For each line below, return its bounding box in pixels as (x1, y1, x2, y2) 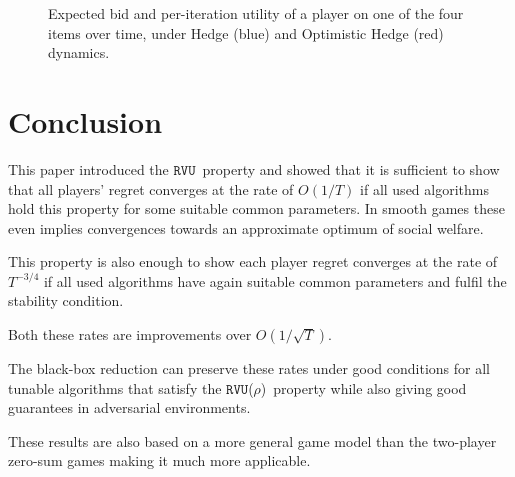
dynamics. (48, 42, 110, 63)
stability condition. (8, 290, 124, 311)
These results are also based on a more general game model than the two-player (8, 430, 497, 451)
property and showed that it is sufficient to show (202, 158, 500, 179)
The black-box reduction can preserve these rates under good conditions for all (8, 358, 490, 379)
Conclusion (8, 100, 163, 141)
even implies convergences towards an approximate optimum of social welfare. (8, 217, 484, 238)
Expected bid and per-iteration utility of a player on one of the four (48, 3, 464, 23)
